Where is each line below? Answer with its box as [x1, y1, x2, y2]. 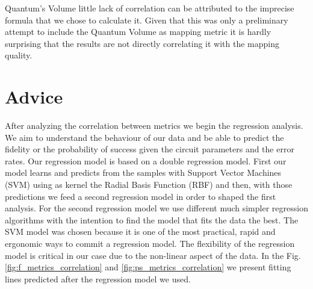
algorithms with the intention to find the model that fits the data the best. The [5, 213, 299, 226]
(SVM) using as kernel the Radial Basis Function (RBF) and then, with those [5, 178, 293, 191]
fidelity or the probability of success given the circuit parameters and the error [5, 143, 294, 155]
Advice [5, 84, 63, 109]
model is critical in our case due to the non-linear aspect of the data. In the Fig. [5, 249, 301, 261]
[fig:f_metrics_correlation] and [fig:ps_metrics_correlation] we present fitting [5, 261, 291, 273]
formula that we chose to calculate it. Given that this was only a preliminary [5, 13, 288, 26]
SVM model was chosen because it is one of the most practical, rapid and [5, 225, 276, 238]
